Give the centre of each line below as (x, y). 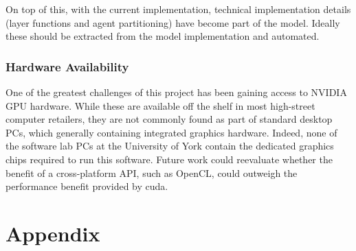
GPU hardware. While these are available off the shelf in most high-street (160, 105)
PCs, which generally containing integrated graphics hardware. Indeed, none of (171, 132)
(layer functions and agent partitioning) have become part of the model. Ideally (173, 22)
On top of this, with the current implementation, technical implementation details (178, 9)
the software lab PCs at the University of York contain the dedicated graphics (170, 146)
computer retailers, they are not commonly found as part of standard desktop (169, 119)
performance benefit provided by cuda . (87, 186)
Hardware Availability (67, 66)
